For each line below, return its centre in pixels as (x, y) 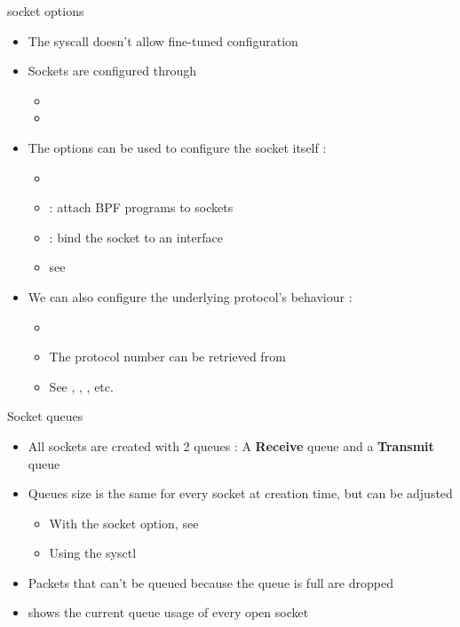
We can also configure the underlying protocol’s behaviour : (190, 296)
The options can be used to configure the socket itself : (177, 147)
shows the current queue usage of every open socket (168, 612)
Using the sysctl (93, 553)
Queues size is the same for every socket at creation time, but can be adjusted (240, 493)
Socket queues (45, 416)
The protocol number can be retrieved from (167, 357)
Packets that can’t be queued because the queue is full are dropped (210, 582)
